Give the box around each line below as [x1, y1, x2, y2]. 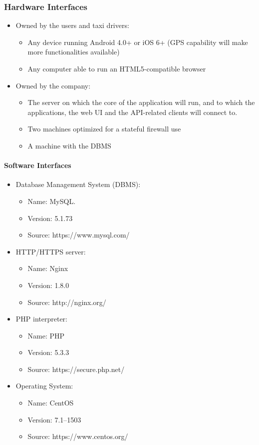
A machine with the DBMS [27, 140, 111, 150]
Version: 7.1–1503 [27, 414, 81, 424]
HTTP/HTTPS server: [15, 246, 86, 256]
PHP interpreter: [15, 313, 67, 324]
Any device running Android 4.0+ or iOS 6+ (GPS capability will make [27, 36, 248, 47]
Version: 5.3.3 [27, 347, 69, 357]
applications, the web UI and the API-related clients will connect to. [27, 106, 238, 117]
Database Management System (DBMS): [15, 179, 141, 189]
